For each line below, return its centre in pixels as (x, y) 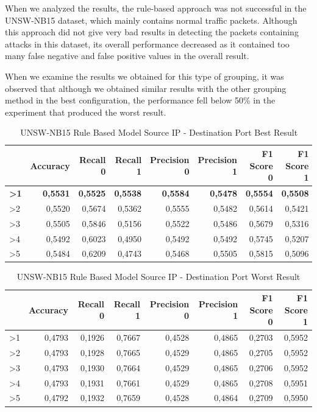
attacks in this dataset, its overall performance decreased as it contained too (147, 44)
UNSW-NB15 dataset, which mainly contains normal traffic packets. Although (151, 20)
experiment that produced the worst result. (86, 112)
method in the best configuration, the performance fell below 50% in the (140, 100)
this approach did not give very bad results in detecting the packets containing (152, 32)
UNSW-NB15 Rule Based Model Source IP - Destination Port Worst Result (158, 277)
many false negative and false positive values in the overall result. (127, 56)
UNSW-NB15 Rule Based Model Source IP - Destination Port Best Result (159, 132)
